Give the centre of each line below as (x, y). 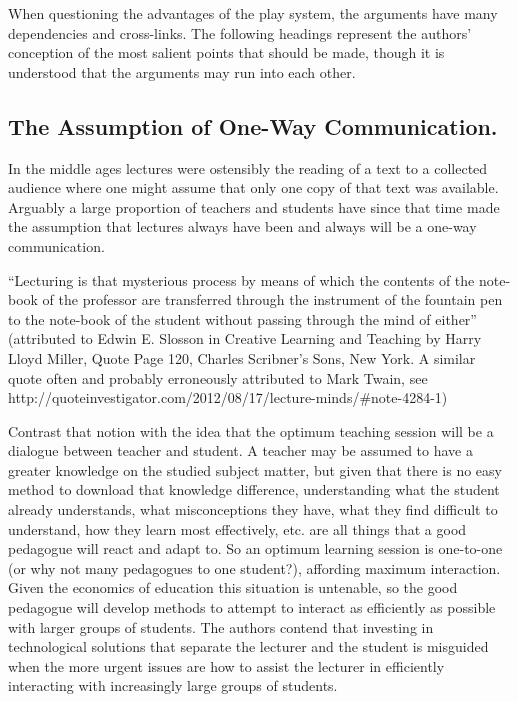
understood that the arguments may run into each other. (182, 71)
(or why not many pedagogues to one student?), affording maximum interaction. (254, 567)
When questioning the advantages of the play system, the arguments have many (253, 13)
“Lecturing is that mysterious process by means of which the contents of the (241, 279)
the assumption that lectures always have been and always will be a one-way (242, 226)
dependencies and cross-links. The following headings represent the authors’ (240, 32)
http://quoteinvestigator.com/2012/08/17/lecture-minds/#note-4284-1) (228, 397)
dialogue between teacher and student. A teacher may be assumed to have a (240, 450)
